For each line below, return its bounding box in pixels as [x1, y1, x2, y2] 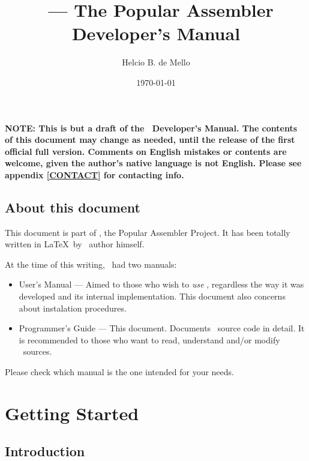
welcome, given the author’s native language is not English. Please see [5, 157, 302, 169]
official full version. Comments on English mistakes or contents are [5, 145, 287, 157]
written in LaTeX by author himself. [5, 238, 145, 250]
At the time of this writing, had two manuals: [5, 258, 177, 270]
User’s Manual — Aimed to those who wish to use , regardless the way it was [19, 278, 304, 291]
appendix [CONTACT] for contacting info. [5, 168, 184, 181]
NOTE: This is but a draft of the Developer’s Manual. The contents [5, 121, 298, 134]
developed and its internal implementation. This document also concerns [19, 290, 286, 303]
